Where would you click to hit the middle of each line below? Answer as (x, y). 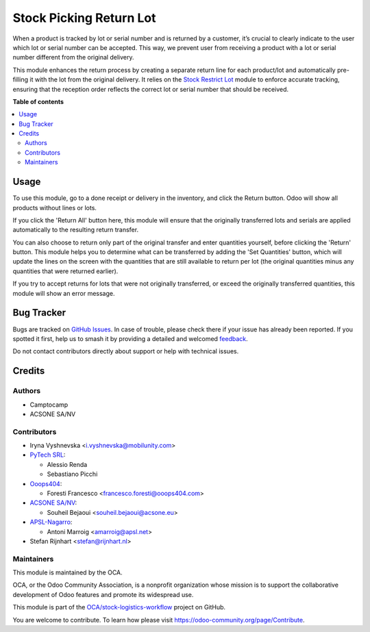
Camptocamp (49, 405)
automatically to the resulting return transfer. (76, 230)
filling (21, 79)
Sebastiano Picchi (72, 474)
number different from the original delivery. (73, 58)
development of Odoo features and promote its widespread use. (103, 594)
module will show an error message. (64, 293)
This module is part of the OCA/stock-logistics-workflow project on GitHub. (119, 607)
